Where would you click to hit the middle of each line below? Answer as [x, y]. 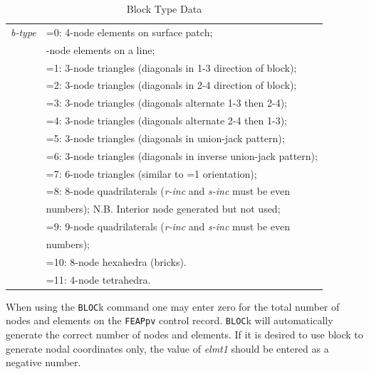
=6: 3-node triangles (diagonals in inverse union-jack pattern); [182, 155]
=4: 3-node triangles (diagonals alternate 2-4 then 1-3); [166, 121]
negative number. [43, 362]
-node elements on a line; [100, 49]
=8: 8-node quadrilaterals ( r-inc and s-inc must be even [168, 191]
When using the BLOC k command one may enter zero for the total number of [173, 306]
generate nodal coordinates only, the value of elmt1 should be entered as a [167, 348]
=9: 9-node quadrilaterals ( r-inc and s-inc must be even [168, 226]
